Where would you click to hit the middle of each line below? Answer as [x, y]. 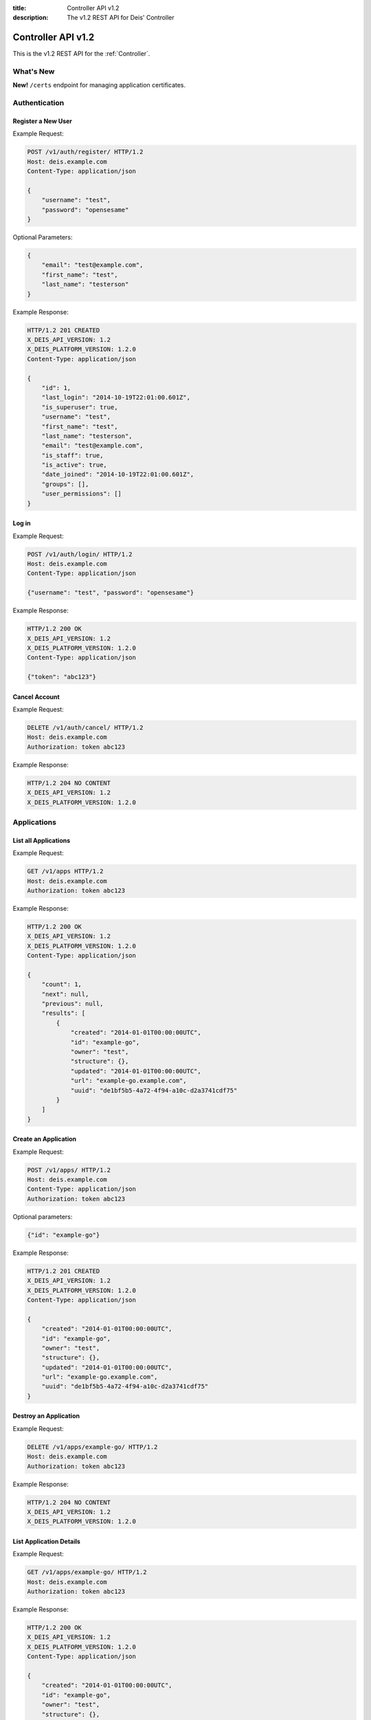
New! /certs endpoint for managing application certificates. [99, 85]
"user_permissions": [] [81, 494]
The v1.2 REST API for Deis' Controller [121, 18]
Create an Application [45, 1139]
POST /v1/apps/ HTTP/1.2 [69, 1170]
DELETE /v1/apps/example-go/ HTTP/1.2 [92, 1447]
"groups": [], [65, 484]
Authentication [38, 103]
